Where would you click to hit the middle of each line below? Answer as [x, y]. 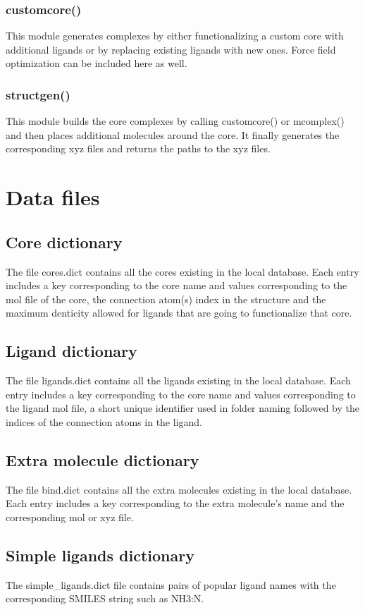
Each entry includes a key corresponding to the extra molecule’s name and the [175, 503]
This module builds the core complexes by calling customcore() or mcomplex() [175, 121]
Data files [53, 197]
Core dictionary [64, 242]
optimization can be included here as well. [97, 63]
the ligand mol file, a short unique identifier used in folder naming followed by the [182, 408]
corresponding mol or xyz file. [70, 517]
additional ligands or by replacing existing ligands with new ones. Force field [171, 49]
